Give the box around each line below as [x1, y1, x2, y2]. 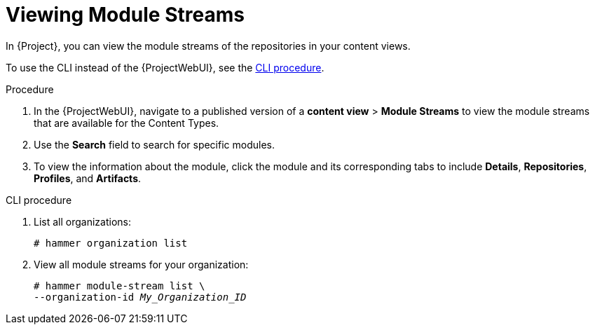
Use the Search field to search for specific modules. [34, 138, 275, 151]
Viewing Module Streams [6, 3, 245, 27]
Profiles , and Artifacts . [34, 172, 142, 184]
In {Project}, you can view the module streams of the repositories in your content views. [6, 39, 411, 52]
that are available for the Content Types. [34, 116, 219, 129]
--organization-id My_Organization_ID [34, 291, 247, 303]
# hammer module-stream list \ [34, 280, 205, 291]
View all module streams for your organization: [34, 258, 249, 270]
